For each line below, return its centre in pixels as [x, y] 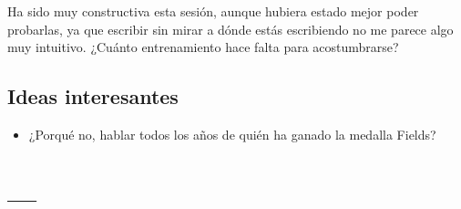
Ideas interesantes [93, 96]
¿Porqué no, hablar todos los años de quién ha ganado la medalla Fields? [232, 134]
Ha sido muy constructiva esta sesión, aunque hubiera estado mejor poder [213, 11]
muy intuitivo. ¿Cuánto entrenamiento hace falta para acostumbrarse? [203, 47]
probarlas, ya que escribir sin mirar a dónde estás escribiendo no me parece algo [230, 29]
